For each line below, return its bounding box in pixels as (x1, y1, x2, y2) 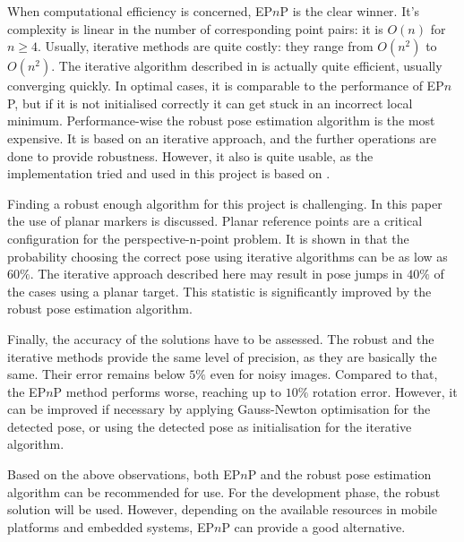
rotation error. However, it (313, 382, 458, 400)
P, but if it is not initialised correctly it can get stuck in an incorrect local (7, 93, 413, 112)
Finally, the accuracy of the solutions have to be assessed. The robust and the (7, 329, 434, 348)
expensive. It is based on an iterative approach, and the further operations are (7, 128, 436, 147)
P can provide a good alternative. (221, 517, 406, 536)
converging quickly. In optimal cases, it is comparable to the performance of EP (7, 76, 444, 95)
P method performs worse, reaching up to (53, 382, 282, 400)
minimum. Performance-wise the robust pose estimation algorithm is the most (7, 111, 435, 130)
